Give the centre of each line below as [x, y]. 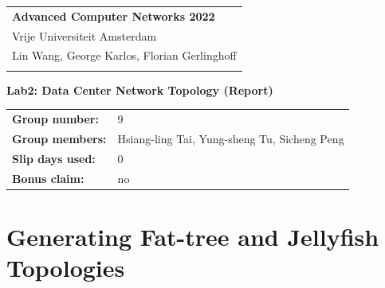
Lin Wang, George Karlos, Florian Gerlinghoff [124, 55]
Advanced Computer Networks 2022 [114, 16]
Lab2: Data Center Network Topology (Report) [140, 90]
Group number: [55, 119]
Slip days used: [54, 158]
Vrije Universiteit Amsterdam [84, 35]
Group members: [59, 138]
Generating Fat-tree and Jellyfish [193, 236]
